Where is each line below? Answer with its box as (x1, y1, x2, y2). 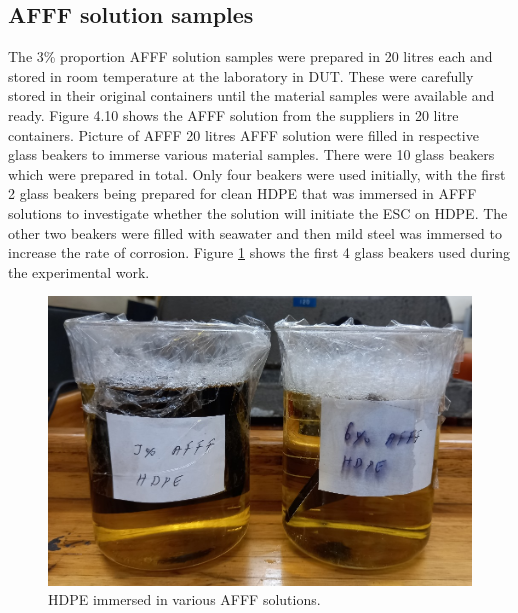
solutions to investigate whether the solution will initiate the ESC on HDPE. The (8, 202, 508, 223)
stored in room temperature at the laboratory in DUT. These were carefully (8, 65, 474, 86)
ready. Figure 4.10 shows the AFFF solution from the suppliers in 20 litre (8, 104, 459, 125)
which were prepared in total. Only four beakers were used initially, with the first (8, 163, 506, 184)
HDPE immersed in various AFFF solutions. (48, 589, 321, 610)
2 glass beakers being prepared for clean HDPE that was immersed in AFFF (8, 183, 477, 204)
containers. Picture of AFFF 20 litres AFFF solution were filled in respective (8, 124, 479, 145)
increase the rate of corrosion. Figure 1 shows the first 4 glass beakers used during (8, 242, 511, 263)
